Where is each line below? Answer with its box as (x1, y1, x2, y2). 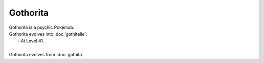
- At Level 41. (18, 38, 44, 44)
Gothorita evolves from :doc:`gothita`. (9, 52, 85, 58)
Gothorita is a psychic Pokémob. (9, 24, 75, 30)
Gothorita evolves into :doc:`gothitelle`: (9, 31, 88, 37)
